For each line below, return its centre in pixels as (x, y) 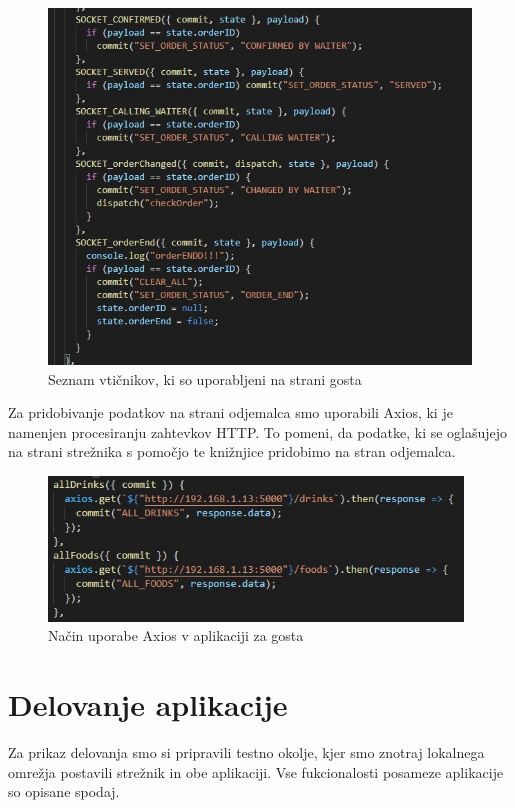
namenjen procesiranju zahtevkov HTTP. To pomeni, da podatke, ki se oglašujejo (258, 431)
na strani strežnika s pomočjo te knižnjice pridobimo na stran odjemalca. (232, 451)
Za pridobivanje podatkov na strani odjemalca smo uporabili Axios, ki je (230, 412)
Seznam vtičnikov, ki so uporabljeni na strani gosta (205, 378)
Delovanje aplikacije (148, 704)
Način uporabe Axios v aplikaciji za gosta (176, 635)
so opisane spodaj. (64, 791)
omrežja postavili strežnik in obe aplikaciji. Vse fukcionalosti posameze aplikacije (256, 771)
